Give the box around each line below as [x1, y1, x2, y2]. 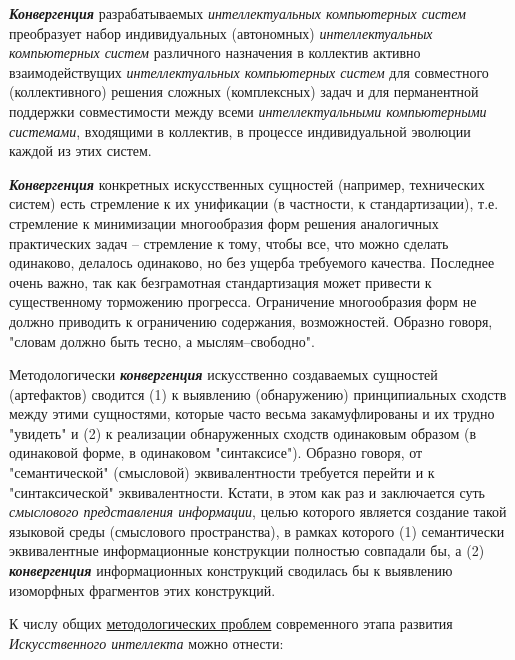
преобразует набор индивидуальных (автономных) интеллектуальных [9, 22, 433, 43]
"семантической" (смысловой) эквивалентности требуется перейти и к [9, 462, 435, 483]
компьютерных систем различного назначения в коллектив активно [9, 42, 421, 63]
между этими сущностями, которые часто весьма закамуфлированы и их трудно [9, 403, 495, 424]
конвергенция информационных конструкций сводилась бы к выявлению [9, 560, 453, 581]
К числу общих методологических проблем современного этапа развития [9, 613, 453, 634]
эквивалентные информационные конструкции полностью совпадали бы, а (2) [9, 540, 485, 561]
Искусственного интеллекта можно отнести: [9, 632, 284, 653]
